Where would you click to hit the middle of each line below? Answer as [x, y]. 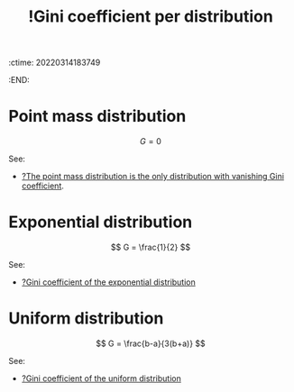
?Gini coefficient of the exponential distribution [108, 282]
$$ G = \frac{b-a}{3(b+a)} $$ [151, 343]
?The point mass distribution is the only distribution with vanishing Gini [153, 177]
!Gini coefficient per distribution [151, 17]
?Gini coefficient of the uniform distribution [101, 378]
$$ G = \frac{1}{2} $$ [151, 247]
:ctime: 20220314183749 [55, 63]
